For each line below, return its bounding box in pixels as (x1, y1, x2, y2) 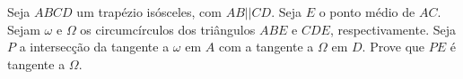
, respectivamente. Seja (329, 20, 456, 38)
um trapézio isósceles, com (76, 3, 222, 20)
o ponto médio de (319, 3, 415, 20)
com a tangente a (218, 37, 314, 56)
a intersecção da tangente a (19, 37, 170, 56)
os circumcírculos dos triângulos (80, 20, 256, 38)
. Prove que (362, 37, 425, 56)
